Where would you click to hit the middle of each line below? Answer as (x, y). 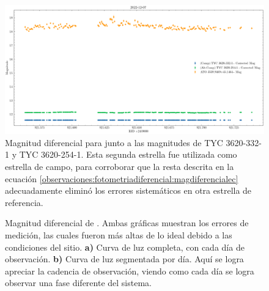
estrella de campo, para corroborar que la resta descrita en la (120, 166)
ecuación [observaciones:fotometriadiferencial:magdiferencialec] (122, 178)
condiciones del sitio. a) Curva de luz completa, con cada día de (125, 247)
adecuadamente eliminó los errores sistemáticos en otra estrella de (128, 190)
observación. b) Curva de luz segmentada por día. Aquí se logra (124, 259)
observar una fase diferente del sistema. (78, 283)
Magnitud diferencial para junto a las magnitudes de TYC (114, 142)
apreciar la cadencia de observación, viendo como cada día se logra (130, 271)
